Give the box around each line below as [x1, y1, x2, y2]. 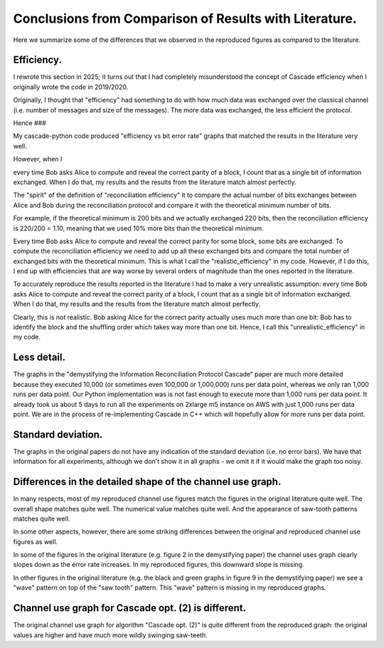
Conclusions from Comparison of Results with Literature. [13, 11, 357, 26]
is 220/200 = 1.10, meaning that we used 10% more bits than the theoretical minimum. [13, 224, 265, 233]
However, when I [13, 155, 63, 164]
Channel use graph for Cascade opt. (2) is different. [13, 602, 247, 615]
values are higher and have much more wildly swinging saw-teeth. [13, 630, 208, 639]
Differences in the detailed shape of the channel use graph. [13, 476, 282, 488]
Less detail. [13, 351, 66, 363]
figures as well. [13, 537, 58, 546]
